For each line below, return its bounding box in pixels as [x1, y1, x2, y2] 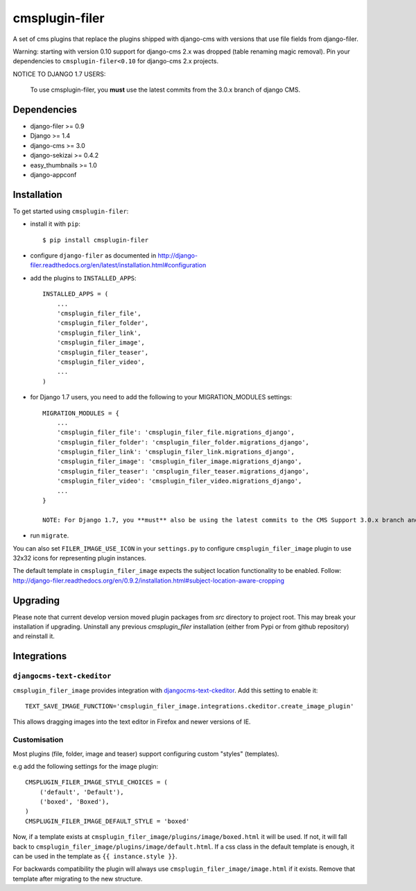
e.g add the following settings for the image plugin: [12, 762, 159, 770]
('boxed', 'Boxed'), [39, 798, 110, 806]
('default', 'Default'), [39, 788, 124, 796]
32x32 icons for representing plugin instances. [12, 553, 147, 562]
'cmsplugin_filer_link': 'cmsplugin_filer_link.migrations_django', [56, 448, 295, 456]
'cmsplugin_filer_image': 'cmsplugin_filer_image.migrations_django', [56, 458, 302, 465]
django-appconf [30, 170, 77, 178]
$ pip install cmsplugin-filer [42, 236, 149, 244]
